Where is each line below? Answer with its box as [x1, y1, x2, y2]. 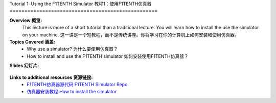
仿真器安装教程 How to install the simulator [27, 89, 117, 95]
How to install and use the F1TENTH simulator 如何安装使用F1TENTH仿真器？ [27, 53, 189, 59]
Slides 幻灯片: [9, 63, 39, 69]
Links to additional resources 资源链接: [9, 74, 93, 80]
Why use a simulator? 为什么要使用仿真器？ [27, 46, 119, 52]
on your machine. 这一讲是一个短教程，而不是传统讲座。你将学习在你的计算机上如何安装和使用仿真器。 [22, 31, 240, 38]
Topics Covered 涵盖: [9, 38, 56, 45]
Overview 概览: [9, 17, 42, 23]
